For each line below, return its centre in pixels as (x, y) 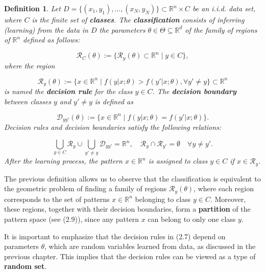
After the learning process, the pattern (63, 161)
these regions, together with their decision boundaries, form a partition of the (127, 209)
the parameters (122, 29)
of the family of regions (221, 29)
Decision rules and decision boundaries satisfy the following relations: (113, 127)
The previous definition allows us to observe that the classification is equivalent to (132, 178)
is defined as (114, 101)
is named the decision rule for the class (68, 91)
